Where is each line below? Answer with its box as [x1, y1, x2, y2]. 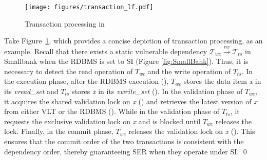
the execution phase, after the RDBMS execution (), [4, 76, 169, 86]
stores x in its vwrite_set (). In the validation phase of [72, 86, 243, 97]
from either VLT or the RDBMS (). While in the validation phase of [4, 106, 220, 117]
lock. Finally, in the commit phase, [4, 126, 113, 136]
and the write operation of [147, 65, 231, 76]
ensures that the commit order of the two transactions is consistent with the [4, 135, 244, 146]
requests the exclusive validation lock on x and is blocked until [4, 116, 201, 126]
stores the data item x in [183, 76, 261, 86]
